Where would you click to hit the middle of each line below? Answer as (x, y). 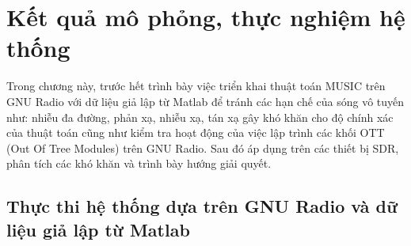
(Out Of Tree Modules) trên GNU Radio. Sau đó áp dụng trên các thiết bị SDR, (203, 148)
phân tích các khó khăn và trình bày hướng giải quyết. (139, 163)
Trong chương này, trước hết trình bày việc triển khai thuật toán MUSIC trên (196, 86)
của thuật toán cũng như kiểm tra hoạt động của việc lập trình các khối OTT (196, 132)
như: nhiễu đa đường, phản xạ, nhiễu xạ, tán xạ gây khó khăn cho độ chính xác (200, 117)
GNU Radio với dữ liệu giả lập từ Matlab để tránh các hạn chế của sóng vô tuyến (205, 101)
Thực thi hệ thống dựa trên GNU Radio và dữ (202, 206)
